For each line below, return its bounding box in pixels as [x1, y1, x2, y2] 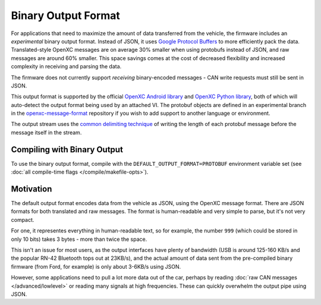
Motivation [11, 184, 52, 194]
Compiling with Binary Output [11, 144, 123, 155]
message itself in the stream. [11, 128, 82, 136]
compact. [11, 216, 34, 223]
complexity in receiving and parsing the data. [11, 63, 122, 70]
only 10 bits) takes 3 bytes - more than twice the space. [11, 235, 147, 243]
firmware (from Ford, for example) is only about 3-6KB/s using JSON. [11, 263, 181, 270]
